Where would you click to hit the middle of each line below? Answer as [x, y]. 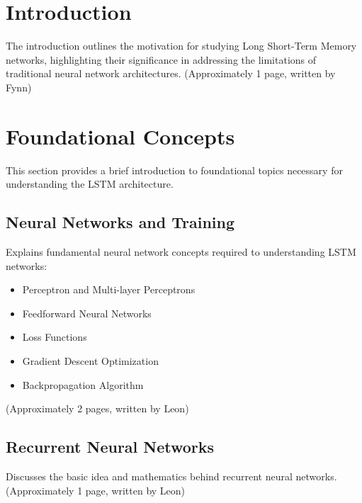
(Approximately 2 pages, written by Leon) [97, 408]
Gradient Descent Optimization [90, 360]
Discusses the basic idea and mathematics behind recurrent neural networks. [171, 476]
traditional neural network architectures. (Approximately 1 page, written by [171, 73]
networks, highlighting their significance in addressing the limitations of [161, 59]
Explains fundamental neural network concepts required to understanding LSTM [181, 252]
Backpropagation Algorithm [83, 384]
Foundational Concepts [120, 136]
